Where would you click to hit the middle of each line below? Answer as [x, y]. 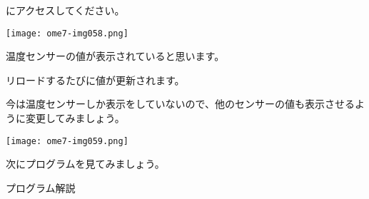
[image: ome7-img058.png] [67, 33]
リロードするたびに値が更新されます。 [95, 80]
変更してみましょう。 [75, 118]
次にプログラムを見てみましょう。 [85, 164]
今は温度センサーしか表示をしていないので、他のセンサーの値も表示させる [181, 104]
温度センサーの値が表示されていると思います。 [115, 56]
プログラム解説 [41, 187]
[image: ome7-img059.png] [67, 141]
